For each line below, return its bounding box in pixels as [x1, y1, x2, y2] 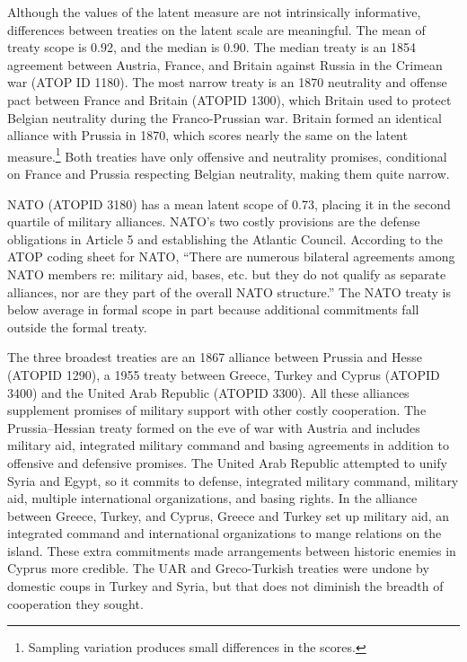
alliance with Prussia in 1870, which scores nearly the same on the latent [7, 126, 408, 145]
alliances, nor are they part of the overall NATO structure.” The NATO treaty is [7, 282, 451, 301]
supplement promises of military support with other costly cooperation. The [7, 401, 427, 419]
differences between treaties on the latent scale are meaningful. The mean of [7, 20, 426, 39]
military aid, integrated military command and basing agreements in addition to [7, 436, 449, 455]
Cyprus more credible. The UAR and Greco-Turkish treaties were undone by [7, 559, 429, 578]
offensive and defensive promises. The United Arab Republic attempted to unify [7, 453, 447, 472]
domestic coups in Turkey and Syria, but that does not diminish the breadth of [7, 577, 444, 596]
